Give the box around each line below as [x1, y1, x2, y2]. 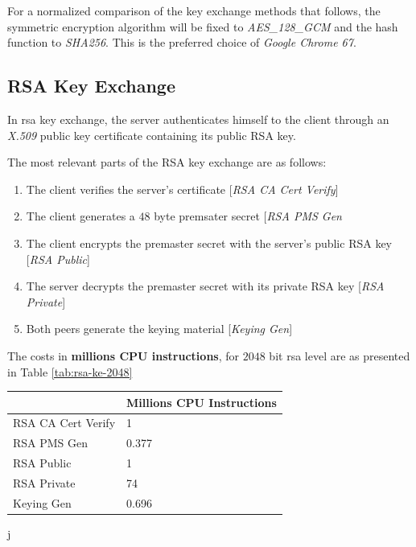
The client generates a [26, 208, 135, 224]
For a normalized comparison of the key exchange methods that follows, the [7, 2, 381, 19]
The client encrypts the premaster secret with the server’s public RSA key [26, 234, 392, 251]
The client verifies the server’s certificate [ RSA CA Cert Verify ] [26, 180, 339, 197]
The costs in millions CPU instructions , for [7, 347, 240, 364]
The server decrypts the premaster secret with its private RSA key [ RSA [26, 278, 385, 294]
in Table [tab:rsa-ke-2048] [7, 363, 133, 380]
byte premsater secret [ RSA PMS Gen [154, 208, 342, 224]
